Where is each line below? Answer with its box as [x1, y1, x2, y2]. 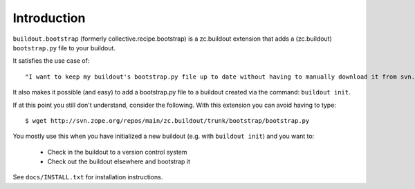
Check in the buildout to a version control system [47, 148, 187, 156]
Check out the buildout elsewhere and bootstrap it [47, 157, 190, 166]
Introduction [12, 10, 86, 26]
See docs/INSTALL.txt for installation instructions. [12, 173, 163, 181]
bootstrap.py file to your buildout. [12, 43, 116, 52]
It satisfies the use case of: [12, 57, 90, 65]
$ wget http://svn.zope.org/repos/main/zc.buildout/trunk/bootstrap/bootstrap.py [25, 117, 310, 124]
